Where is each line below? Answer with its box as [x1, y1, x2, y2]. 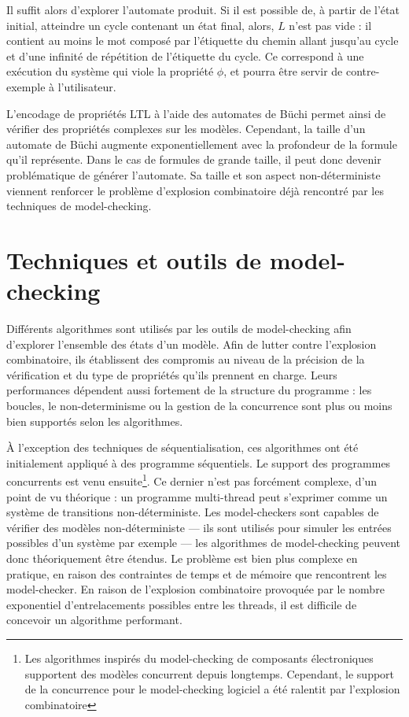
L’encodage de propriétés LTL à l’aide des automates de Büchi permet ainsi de [6, 105, 386, 121]
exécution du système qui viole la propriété [6, 63, 214, 79]
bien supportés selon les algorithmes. [6, 412, 183, 429]
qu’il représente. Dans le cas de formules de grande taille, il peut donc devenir [6, 151, 381, 168]
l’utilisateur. [57, 78, 116, 94]
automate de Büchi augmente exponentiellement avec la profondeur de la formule [6, 135, 397, 152]
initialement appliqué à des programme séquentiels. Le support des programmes [6, 454, 391, 471]
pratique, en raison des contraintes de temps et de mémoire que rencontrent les [6, 565, 387, 582]
